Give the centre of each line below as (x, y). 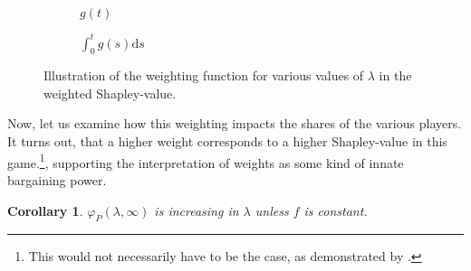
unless (272, 210)
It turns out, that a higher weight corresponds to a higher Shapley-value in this (227, 141)
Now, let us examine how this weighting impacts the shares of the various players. (235, 123)
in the (395, 75)
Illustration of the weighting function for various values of (204, 75)
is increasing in (197, 210)
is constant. (336, 210)
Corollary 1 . (45, 210)
